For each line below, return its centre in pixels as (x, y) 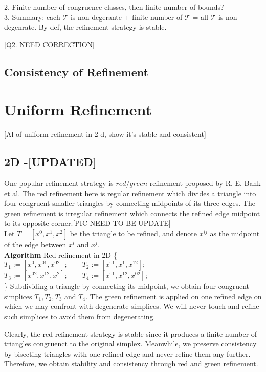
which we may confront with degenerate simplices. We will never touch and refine (132, 306)
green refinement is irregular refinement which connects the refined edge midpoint (132, 213)
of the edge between (35, 245)
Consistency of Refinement (76, 71)
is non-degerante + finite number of (126, 17)
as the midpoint (235, 233)
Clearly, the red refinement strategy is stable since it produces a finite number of (131, 333)
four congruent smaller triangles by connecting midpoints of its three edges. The (130, 203)
